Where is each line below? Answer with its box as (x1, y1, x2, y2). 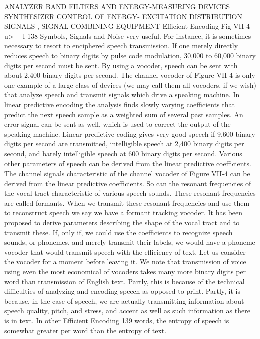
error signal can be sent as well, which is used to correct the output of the (4, 119, 231, 129)
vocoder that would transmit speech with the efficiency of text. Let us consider (4, 246, 246, 257)
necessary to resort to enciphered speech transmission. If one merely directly (4, 40, 238, 51)
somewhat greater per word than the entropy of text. (4, 325, 167, 335)
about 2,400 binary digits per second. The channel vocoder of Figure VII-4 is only (4, 70, 255, 80)
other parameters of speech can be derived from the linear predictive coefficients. (4, 158, 251, 168)
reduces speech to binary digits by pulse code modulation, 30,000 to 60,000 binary (4, 50, 256, 60)
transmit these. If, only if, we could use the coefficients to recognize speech (4, 227, 233, 237)
